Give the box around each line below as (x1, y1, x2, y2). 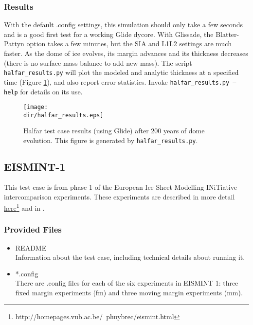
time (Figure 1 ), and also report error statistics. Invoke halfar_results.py (4, 76, 230, 87)
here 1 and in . (4, 201, 45, 213)
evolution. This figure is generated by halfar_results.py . (23, 135, 198, 145)
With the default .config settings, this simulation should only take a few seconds (4, 19, 243, 30)
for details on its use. (20, 86, 83, 96)
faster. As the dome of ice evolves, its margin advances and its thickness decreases (4, 48, 248, 58)
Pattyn (4, 38, 24, 49)
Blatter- (216, 29, 239, 39)
